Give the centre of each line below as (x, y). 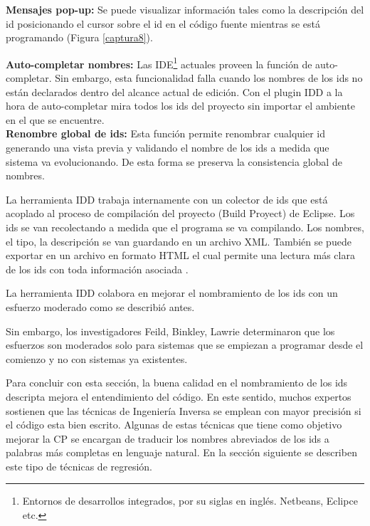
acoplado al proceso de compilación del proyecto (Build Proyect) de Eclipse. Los (180, 213)
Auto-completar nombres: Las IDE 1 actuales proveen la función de (159, 63)
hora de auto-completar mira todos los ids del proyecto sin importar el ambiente (180, 106)
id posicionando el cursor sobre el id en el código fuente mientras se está (163, 23)
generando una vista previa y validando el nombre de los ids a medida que (168, 147)
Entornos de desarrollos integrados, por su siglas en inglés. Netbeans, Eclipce (190, 501)
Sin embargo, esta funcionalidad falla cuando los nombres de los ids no (209, 78)
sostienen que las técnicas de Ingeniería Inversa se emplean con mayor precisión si (184, 410)
